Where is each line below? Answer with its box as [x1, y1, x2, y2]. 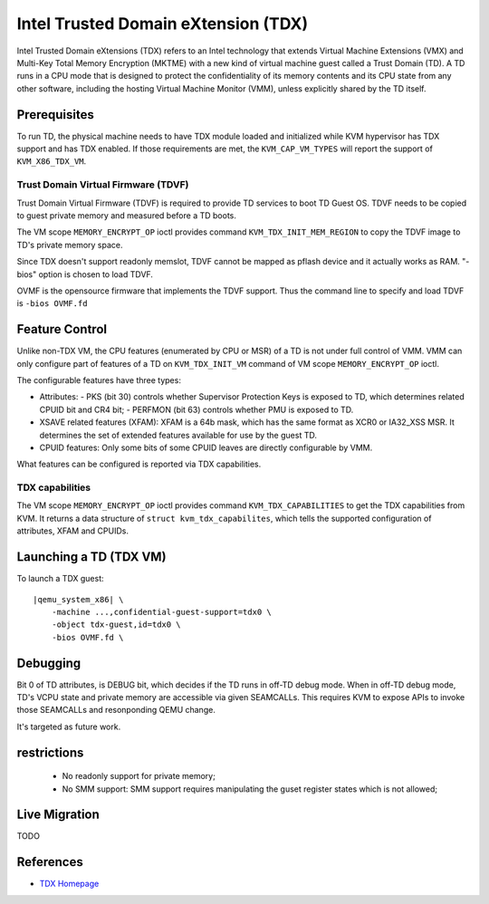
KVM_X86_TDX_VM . [16, 156, 87, 167]
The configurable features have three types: [16, 374, 181, 385]
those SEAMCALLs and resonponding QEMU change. [16, 705, 216, 716]
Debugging [16, 655, 81, 670]
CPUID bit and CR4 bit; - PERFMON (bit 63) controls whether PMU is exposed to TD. [39, 404, 354, 415]
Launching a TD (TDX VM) [16, 549, 167, 565]
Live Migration [16, 807, 100, 822]
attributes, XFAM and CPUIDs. [16, 525, 129, 536]
